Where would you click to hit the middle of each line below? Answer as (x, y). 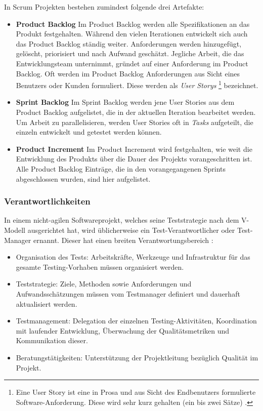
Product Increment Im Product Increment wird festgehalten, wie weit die (134, 149)
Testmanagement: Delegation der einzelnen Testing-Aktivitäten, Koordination (136, 321)
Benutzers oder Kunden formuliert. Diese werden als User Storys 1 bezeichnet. (137, 84)
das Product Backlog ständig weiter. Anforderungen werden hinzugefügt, (129, 43)
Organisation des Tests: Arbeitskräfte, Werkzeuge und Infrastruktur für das (133, 257)
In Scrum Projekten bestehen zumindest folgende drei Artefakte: (104, 7)
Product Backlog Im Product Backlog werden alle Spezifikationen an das (133, 24)
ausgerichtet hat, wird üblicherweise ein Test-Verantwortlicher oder (131, 230)
